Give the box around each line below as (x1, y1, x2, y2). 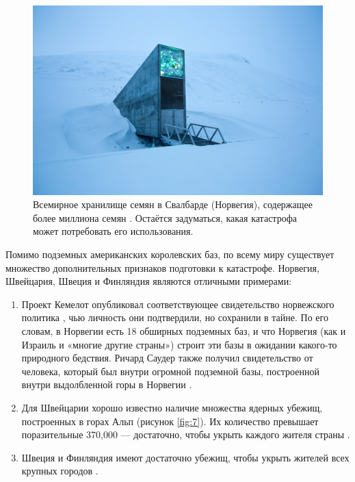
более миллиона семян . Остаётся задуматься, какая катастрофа (33, 210, 297, 225)
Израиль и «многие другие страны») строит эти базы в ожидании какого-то (21, 337, 337, 351)
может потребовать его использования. (33, 224, 194, 238)
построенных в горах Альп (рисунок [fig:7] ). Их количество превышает (21, 414, 319, 428)
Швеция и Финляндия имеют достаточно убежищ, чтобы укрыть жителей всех (21, 450, 350, 464)
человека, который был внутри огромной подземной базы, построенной (21, 364, 319, 378)
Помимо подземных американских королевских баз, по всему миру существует (5, 246, 334, 261)
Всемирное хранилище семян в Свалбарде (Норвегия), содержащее (33, 197, 313, 212)
